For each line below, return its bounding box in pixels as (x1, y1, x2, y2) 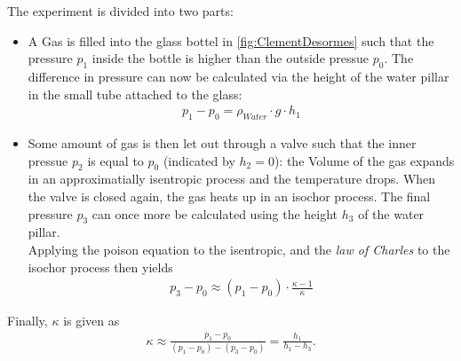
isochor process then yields (28, 257, 173, 276)
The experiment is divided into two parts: (7, 2, 234, 20)
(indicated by (163, 151, 235, 169)
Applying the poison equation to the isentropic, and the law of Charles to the (28, 239, 450, 258)
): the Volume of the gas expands (274, 151, 455, 169)
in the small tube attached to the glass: (28, 84, 242, 103)
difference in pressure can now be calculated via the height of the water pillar (28, 67, 449, 85)
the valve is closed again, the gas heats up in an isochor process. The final (28, 186, 431, 205)
